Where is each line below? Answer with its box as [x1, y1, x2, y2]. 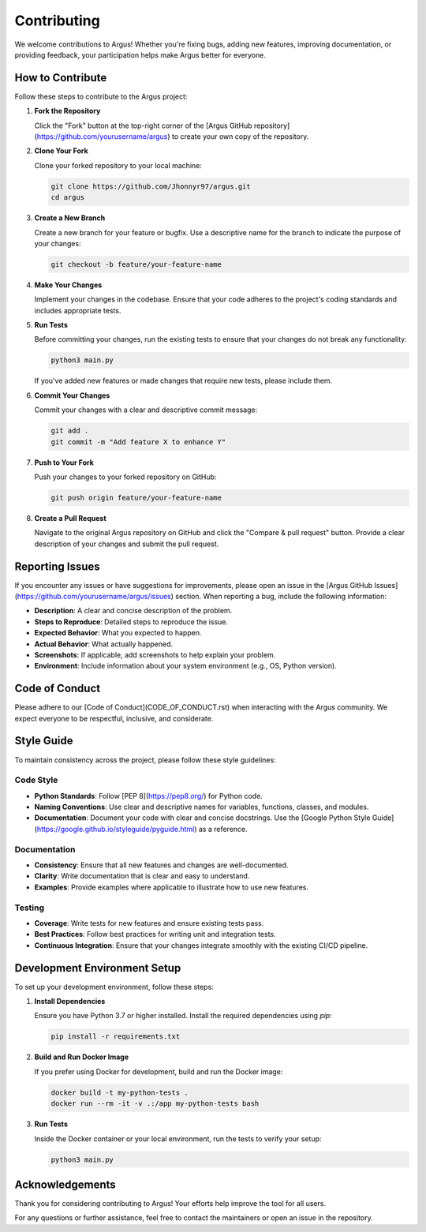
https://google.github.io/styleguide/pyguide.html [36, 824, 195, 833]
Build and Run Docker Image [34, 1052, 129, 1062]
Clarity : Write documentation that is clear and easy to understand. [34, 871, 250, 881]
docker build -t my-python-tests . [50, 1088, 189, 1097]
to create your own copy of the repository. [171, 132, 309, 141]
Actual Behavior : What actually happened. [34, 639, 174, 649]
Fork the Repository [34, 107, 101, 116]
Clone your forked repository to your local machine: [34, 160, 203, 170]
